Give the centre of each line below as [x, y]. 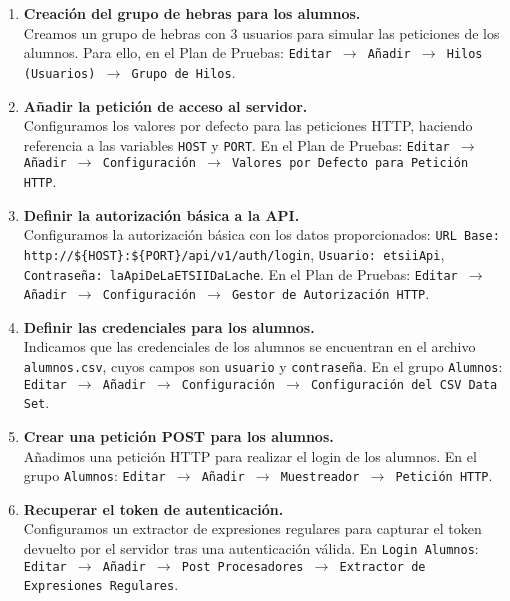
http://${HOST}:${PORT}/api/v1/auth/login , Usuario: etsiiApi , [234, 253]
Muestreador [320, 477]
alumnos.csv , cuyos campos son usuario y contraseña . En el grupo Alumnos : [263, 366]
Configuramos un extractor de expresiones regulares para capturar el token [252, 528]
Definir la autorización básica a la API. [161, 214]
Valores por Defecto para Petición [350, 163]
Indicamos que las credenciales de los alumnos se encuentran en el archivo [249, 346]
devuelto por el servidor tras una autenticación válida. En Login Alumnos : [251, 548]
